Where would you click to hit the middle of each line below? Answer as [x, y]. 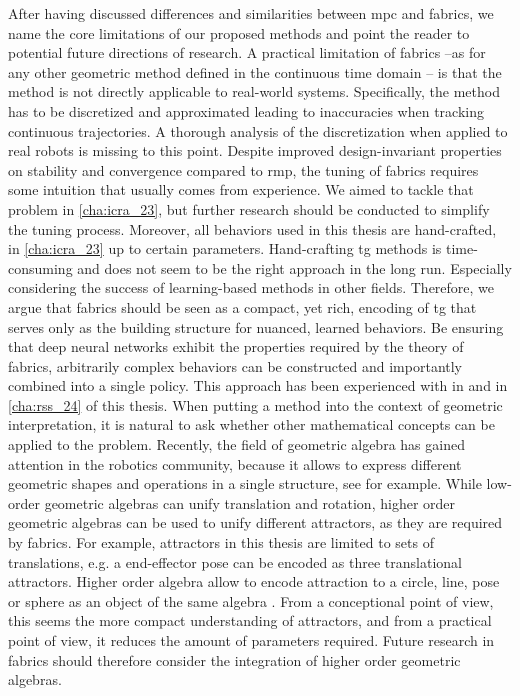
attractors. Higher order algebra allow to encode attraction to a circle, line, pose [254, 581]
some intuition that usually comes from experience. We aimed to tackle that [241, 189]
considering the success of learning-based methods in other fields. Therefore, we [251, 287]
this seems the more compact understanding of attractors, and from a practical [250, 620]
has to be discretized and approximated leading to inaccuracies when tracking [246, 110]
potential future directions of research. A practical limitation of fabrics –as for [247, 52]
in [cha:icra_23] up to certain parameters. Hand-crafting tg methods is [225, 248]
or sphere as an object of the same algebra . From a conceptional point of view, [251, 600]
